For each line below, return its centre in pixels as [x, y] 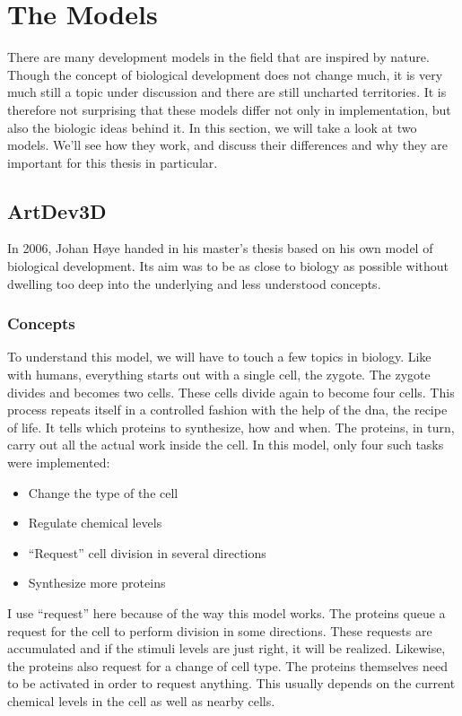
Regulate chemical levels [95, 523]
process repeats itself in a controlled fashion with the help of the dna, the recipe [227, 410]
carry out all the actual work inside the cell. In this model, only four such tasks [226, 445]
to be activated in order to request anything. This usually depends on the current [231, 683]
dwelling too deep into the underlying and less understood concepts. [194, 283]
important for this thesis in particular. [113, 162]
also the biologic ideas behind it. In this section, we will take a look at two [212, 127]
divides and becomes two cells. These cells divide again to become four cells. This [231, 392]
